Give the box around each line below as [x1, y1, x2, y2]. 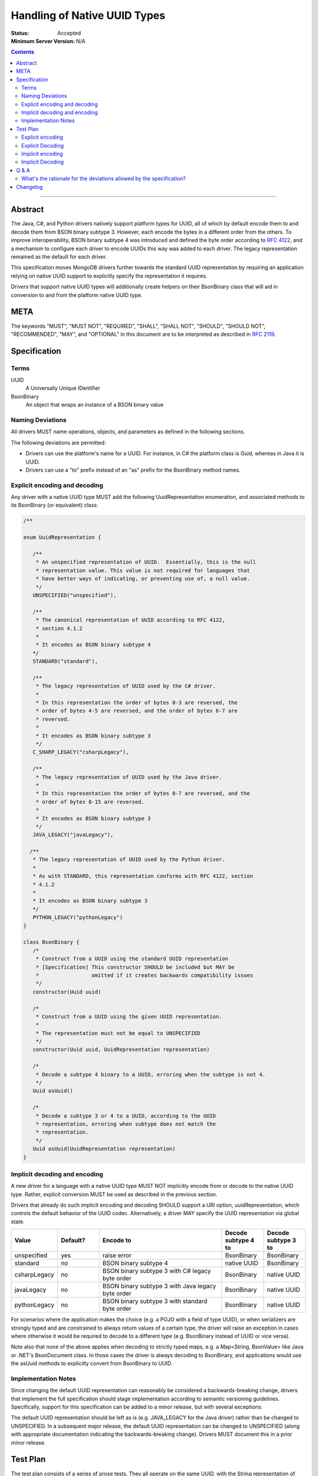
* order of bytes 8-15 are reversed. [35, 798, 145, 805]
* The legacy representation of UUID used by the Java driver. [35, 773, 223, 781]
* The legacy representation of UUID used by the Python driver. [32, 856, 226, 863]
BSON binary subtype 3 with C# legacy [102, 1267, 211, 1275]
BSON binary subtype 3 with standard [102, 1297, 208, 1305]
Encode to [102, 1236, 132, 1245]
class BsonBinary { [23, 939, 79, 946]
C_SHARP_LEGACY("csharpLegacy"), [32, 749, 130, 756]
